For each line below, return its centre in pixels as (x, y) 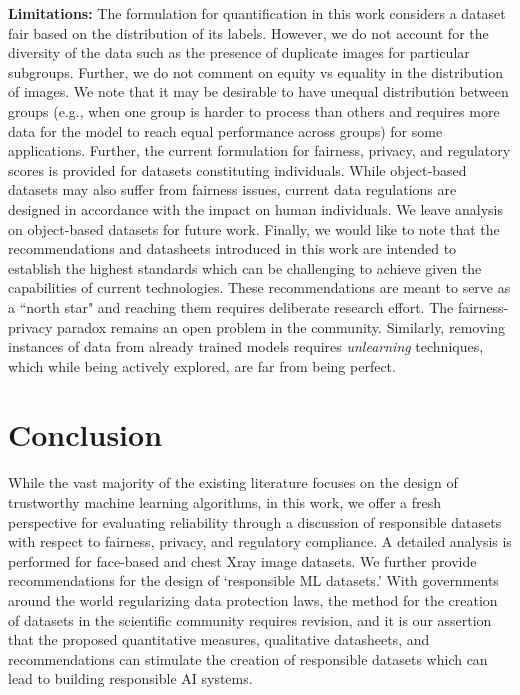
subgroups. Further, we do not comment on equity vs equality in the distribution (255, 71)
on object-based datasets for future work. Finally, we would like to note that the (254, 228)
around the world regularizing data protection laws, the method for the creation (253, 599)
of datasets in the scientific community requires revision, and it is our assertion (250, 619)
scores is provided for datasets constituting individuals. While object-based (237, 169)
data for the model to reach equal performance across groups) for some (225, 130)
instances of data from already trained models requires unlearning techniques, (246, 346)
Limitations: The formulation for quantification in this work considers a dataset (257, 13)
